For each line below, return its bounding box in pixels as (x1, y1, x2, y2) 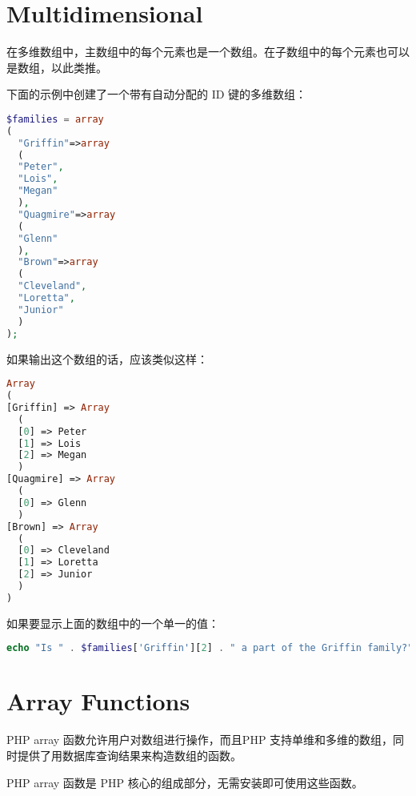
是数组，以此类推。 (6, 58, 107, 75)
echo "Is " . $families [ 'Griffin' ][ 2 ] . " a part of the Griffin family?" (6, 642, 414, 654)
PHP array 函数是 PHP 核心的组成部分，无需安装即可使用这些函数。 (6, 774, 363, 790)
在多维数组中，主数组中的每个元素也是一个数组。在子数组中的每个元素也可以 (6, 43, 410, 60)
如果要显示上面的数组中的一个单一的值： (6, 614, 219, 631)
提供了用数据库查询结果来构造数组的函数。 (17, 746, 242, 763)
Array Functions (6, 685, 190, 718)
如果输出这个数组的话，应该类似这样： (6, 350, 208, 367)
